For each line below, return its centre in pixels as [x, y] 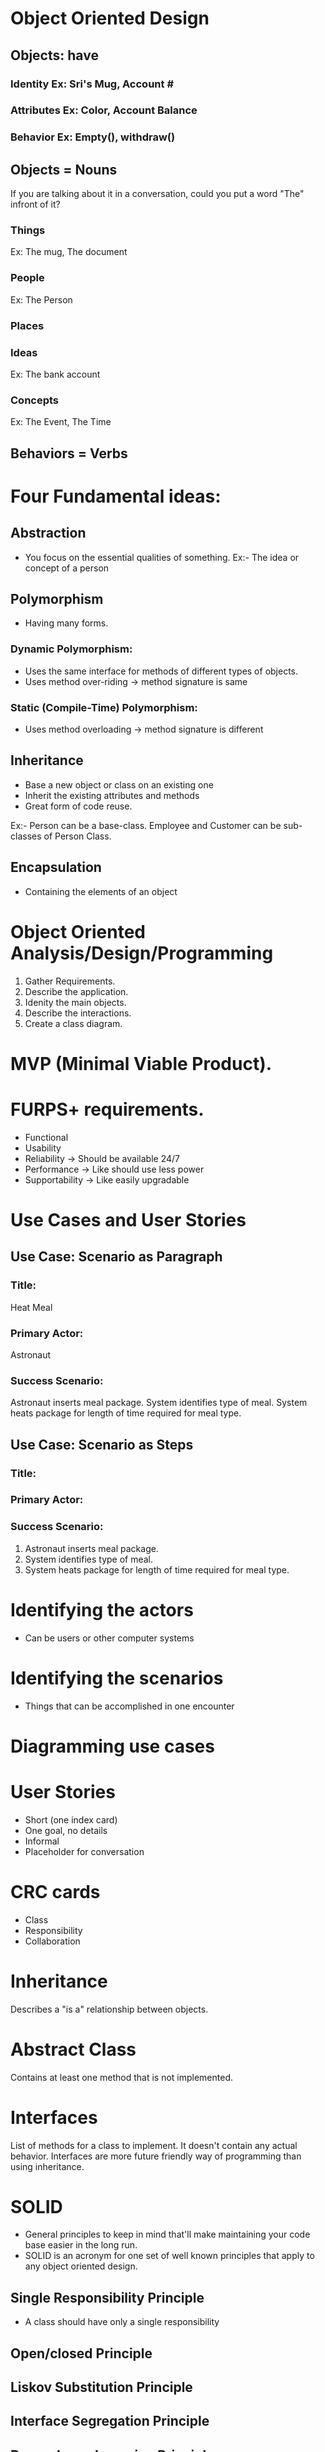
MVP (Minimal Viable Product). [141, 1063]
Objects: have [54, 55]
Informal [42, 1841]
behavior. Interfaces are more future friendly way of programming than [156, 2156]
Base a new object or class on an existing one [119, 784]
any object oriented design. [81, 2266]
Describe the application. [76, 991]
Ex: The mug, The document [69, 252]
